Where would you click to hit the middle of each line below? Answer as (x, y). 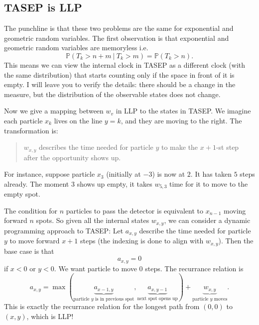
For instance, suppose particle (50, 174)
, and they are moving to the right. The (181, 120)
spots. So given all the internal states (93, 220)
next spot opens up (157, 298)
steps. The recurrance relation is (194, 268)
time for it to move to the (209, 183)
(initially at (124, 174)
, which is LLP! (50, 316)
